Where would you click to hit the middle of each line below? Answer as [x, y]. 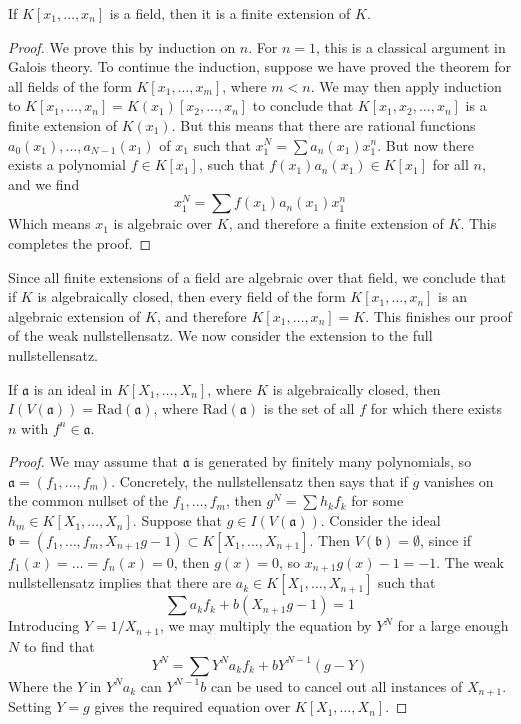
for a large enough [453, 625]
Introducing [44, 625]
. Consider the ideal [380, 520]
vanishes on [458, 480]
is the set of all [309, 408]
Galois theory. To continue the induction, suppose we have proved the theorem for [259, 66]
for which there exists [436, 408]
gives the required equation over [192, 706]
